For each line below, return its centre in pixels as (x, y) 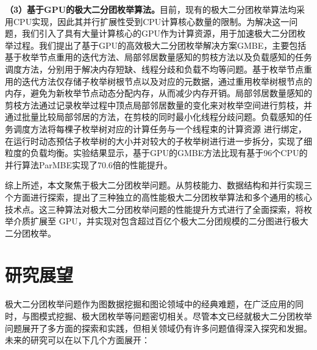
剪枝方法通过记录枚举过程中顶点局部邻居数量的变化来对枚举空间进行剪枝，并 (158, 105)
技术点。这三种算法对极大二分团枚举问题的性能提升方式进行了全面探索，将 (154, 209)
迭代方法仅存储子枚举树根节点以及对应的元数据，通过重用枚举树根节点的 (167, 81)
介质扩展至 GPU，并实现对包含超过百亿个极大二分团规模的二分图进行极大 (161, 221)
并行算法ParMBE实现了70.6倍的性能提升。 (89, 164)
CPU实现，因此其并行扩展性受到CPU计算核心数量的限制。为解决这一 (151, 21)
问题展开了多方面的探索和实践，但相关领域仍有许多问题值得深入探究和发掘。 (158, 328)
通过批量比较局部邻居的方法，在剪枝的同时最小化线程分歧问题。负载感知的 (154, 117)
